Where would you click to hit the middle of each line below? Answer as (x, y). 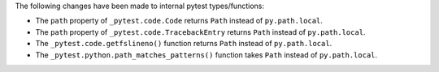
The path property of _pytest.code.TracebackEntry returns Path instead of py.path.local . (200, 32)
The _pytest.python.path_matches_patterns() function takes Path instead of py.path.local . (206, 55)
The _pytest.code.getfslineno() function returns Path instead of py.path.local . (184, 44)
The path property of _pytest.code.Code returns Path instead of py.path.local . (179, 21)
